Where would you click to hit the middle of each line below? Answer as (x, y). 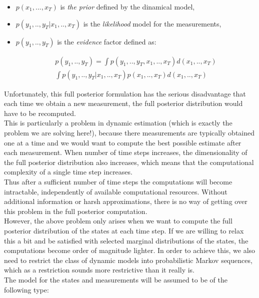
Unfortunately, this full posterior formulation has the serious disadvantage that (125, 93)
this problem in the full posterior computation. (76, 211)
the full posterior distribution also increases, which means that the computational (129, 162)
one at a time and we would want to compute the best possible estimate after (123, 142)
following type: (26, 289)
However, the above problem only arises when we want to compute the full (118, 221)
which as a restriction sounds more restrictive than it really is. (99, 270)
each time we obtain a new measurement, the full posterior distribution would (123, 103)
